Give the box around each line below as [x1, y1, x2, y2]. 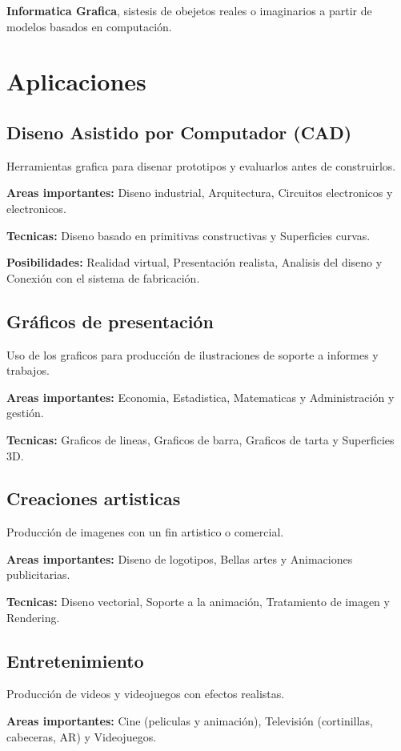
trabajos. [6, 362, 50, 379]
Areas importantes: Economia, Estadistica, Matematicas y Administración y [6, 388, 395, 405]
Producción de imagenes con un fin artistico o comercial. [6, 524, 284, 540]
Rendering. [6, 608, 60, 625]
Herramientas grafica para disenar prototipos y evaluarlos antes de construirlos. [6, 157, 396, 174]
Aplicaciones [6, 65, 146, 98]
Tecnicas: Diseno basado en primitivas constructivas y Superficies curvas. [6, 227, 371, 243]
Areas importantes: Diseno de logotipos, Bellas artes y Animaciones [6, 550, 353, 567]
